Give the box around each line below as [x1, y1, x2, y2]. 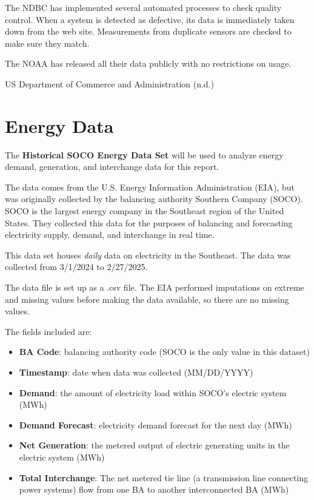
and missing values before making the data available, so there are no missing [5, 292, 289, 305]
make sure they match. [5, 36, 90, 49]
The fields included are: [5, 325, 92, 337]
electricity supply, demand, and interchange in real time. [5, 228, 215, 241]
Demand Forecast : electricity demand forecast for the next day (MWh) [19, 418, 292, 431]
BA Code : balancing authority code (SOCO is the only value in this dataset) [19, 345, 310, 358]
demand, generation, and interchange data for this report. [5, 160, 219, 173]
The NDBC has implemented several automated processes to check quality [5, 1, 282, 13]
